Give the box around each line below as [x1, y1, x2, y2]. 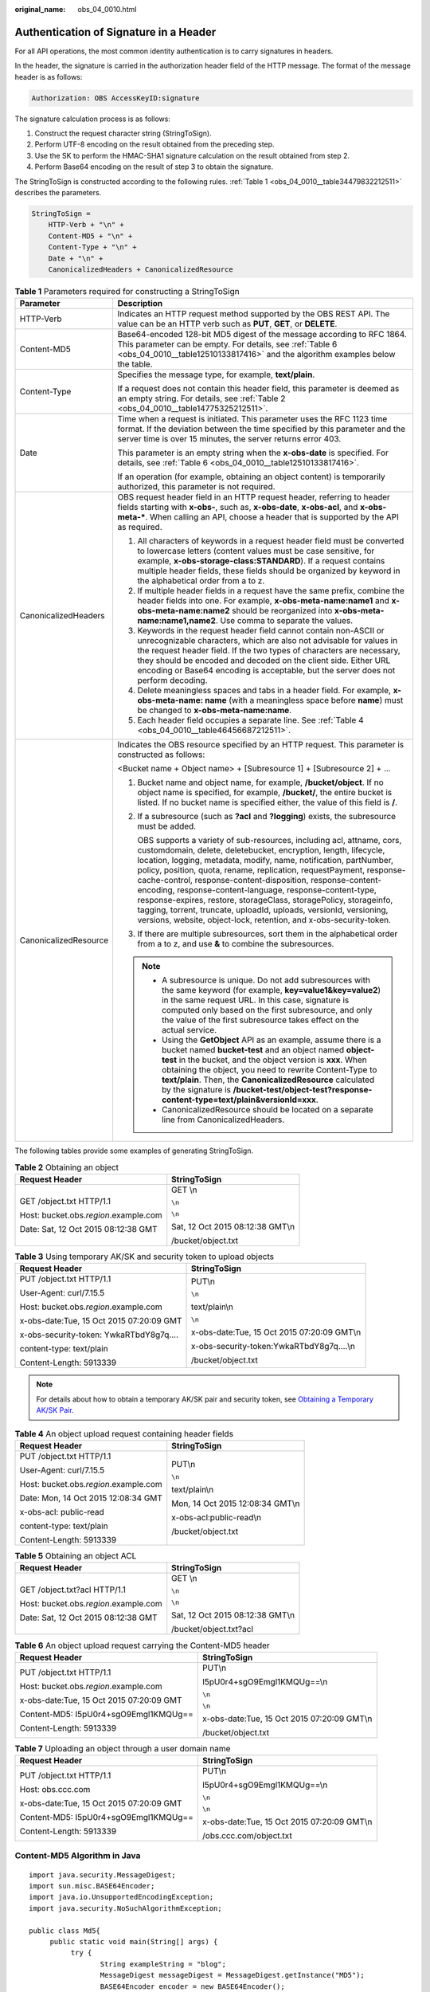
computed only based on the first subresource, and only [162, 1005, 373, 1016]
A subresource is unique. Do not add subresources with [162, 974, 370, 986]
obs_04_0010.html [77, 5, 137, 14]
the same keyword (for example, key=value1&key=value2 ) [162, 985, 381, 996]
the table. [117, 359, 153, 370]
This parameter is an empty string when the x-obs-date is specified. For [117, 447, 389, 458]
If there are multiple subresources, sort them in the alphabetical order [137, 928, 398, 939]
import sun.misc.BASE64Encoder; [29, 1881, 155, 1891]
